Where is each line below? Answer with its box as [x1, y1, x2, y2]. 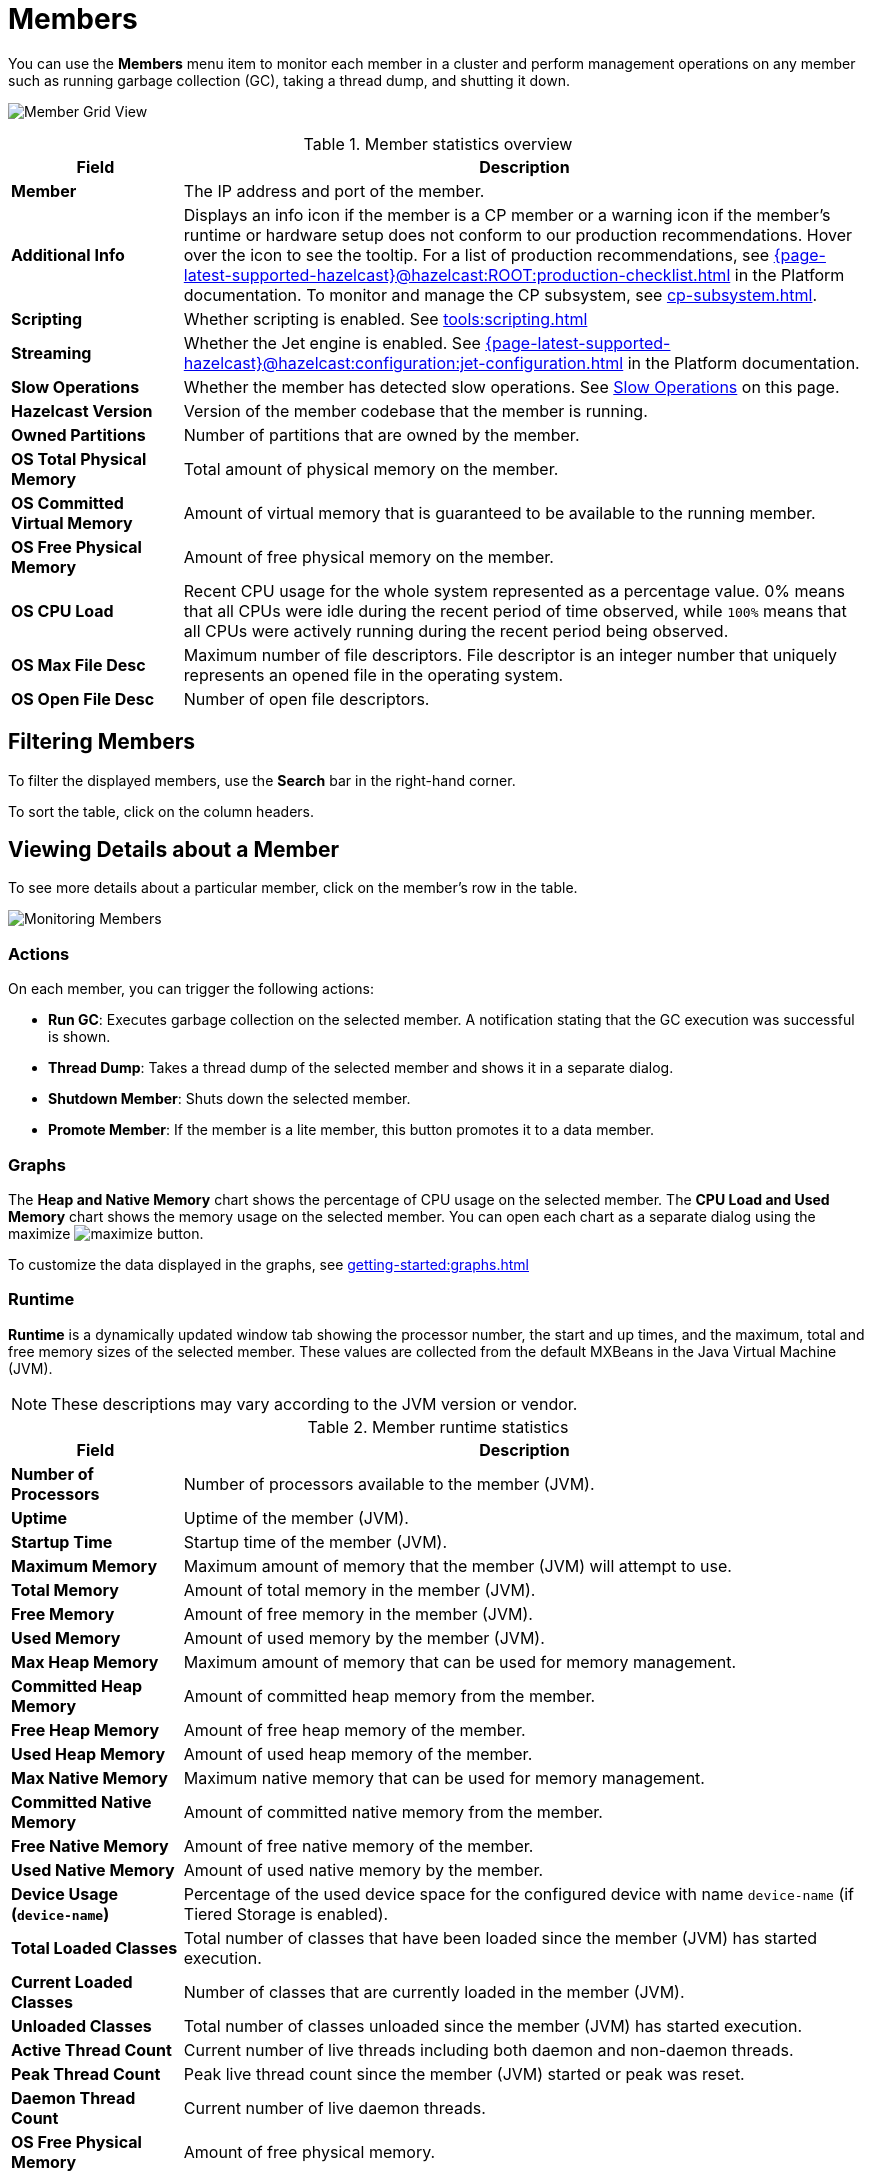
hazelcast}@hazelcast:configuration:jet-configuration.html [183, 352, 624, 373]
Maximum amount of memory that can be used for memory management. [183, 1651, 737, 1672]
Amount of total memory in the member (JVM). [183, 1579, 536, 1600]
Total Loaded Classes [11, 1937, 178, 1958]
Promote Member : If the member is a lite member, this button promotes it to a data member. [48, 1121, 654, 1139]
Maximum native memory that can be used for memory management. [183, 1767, 705, 1788]
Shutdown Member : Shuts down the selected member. [48, 1090, 411, 1108]
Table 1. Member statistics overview [303, 133, 573, 154]
